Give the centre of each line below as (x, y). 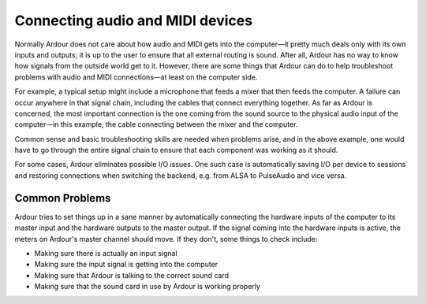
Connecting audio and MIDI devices (133, 20)
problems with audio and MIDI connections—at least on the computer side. (136, 77)
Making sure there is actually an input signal (106, 253)
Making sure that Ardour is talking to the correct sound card (131, 275)
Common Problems (63, 198)
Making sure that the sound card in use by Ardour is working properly (147, 287)
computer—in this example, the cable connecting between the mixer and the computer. (156, 124)
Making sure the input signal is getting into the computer (126, 265)
